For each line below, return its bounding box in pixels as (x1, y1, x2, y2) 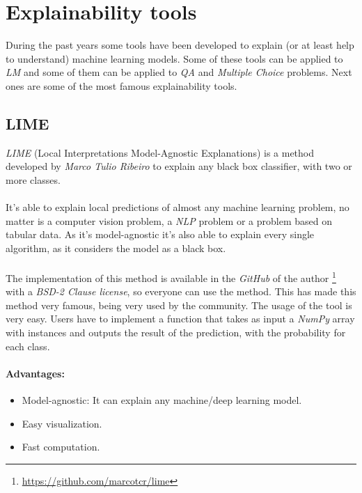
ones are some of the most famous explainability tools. (6, 78, 237, 93)
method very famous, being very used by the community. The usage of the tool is (6, 297, 352, 312)
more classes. (6, 172, 61, 187)
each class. (6, 338, 50, 353)
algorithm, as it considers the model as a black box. (6, 240, 226, 255)
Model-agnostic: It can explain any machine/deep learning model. (22, 393, 302, 407)
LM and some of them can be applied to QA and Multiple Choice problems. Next (6, 65, 352, 79)
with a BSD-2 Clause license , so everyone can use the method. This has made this (6, 284, 356, 299)
